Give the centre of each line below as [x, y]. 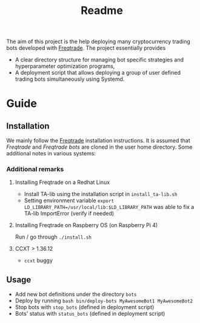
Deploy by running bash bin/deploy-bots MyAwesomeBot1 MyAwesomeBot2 [104, 301]
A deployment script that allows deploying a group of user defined [98, 73]
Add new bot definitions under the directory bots [76, 294]
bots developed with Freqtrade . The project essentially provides [86, 48]
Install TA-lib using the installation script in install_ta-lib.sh [101, 194]
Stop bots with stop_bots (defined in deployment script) [85, 307]
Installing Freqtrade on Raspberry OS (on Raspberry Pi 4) [86, 225]
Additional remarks [35, 169]
